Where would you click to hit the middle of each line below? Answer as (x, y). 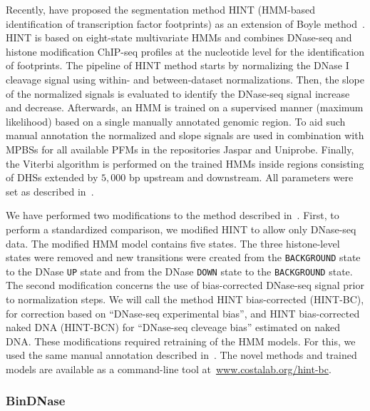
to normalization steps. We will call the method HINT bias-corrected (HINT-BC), (185, 299)
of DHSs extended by (52, 177)
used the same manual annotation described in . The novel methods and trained (181, 355)
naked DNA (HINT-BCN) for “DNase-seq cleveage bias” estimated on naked (173, 327)
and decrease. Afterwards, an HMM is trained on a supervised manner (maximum (185, 107)
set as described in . (50, 191)
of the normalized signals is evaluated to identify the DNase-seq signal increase (178, 93)
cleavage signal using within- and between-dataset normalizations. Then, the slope (185, 79)
